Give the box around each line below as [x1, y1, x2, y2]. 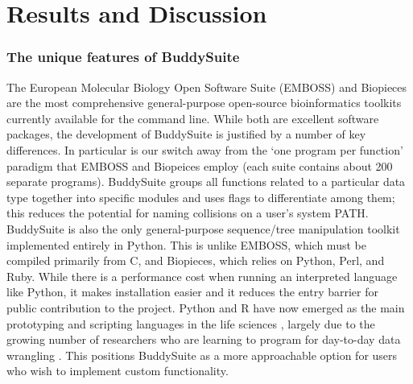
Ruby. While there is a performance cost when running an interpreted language [6, 267, 398, 284]
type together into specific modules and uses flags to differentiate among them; [6, 188, 395, 205]
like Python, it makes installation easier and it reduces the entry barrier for [6, 283, 379, 300]
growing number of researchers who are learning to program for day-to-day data [6, 331, 401, 348]
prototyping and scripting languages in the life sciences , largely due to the [6, 315, 375, 332]
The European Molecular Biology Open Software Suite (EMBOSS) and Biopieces [6, 78, 407, 95]
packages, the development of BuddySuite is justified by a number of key [6, 126, 366, 142]
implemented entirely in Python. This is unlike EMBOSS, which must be [6, 236, 366, 253]
